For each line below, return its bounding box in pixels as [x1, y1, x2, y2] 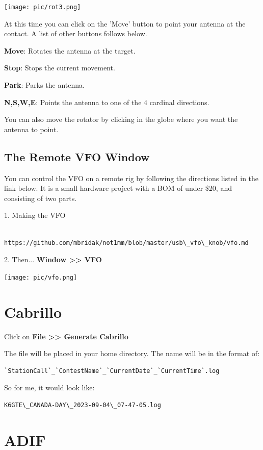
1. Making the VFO [4, 210, 66, 220]
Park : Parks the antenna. [4, 80, 85, 90]
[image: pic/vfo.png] [4, 273, 77, 281]
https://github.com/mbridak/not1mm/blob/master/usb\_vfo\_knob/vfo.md [4, 239, 249, 246]
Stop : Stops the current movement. [4, 62, 115, 73]
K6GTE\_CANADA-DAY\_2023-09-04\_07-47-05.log [4, 401, 161, 409]
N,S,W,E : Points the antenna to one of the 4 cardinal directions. [4, 96, 209, 107]
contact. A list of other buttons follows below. [4, 28, 147, 39]
